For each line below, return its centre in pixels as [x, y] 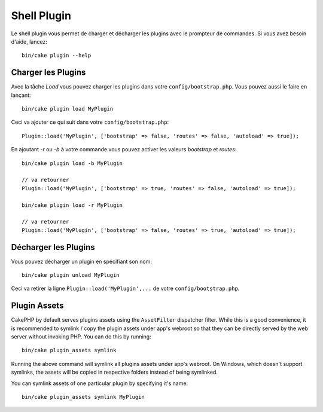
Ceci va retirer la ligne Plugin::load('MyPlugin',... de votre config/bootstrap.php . [125, 289]
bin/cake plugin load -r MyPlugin [72, 205]
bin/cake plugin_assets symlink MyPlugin [83, 397]
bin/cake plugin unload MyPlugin [71, 275]
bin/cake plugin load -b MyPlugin [72, 163]
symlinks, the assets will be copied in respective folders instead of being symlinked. [115, 372]
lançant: [21, 95]
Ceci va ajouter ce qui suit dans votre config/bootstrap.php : [90, 122]
